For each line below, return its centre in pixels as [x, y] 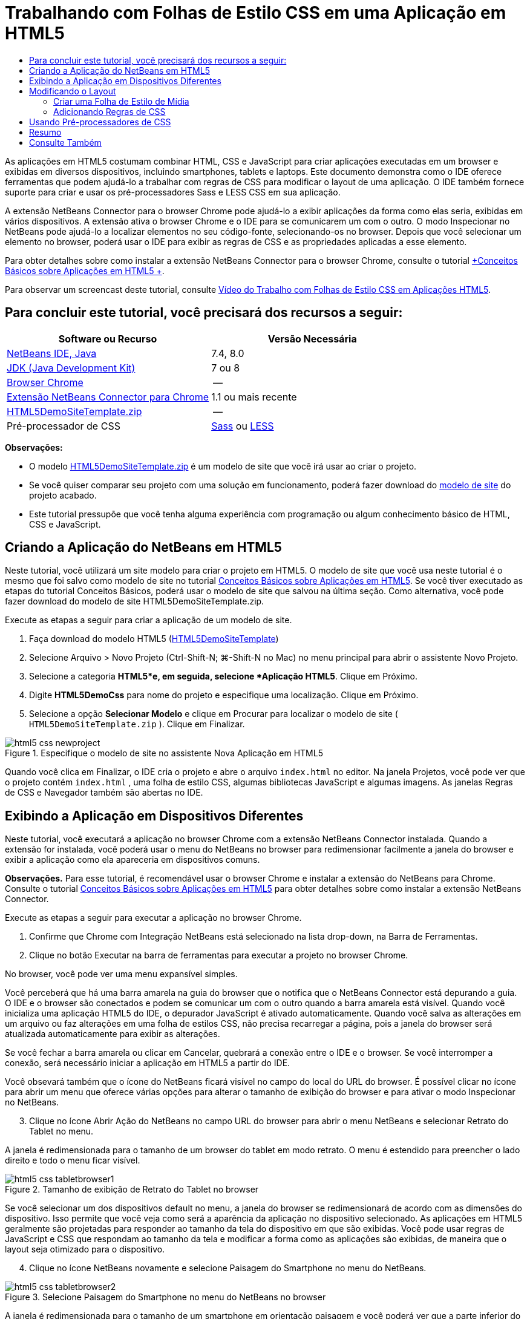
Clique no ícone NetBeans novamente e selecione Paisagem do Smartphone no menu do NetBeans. [228, 1268]
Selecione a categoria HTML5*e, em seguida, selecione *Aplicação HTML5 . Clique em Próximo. [224, 676]
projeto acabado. [63, 495]
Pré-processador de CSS [64, 426]
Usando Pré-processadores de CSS [100, 122]
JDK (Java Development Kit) [71, 368]
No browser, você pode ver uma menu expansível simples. [121, 974]
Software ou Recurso [108, 339]
